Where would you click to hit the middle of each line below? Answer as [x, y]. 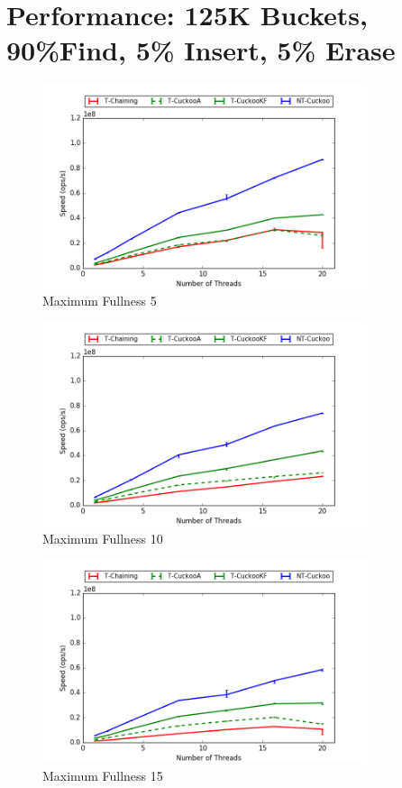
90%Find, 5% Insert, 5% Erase [201, 50]
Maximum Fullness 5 [100, 301]
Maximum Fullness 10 [103, 538]
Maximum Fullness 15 [103, 775]
